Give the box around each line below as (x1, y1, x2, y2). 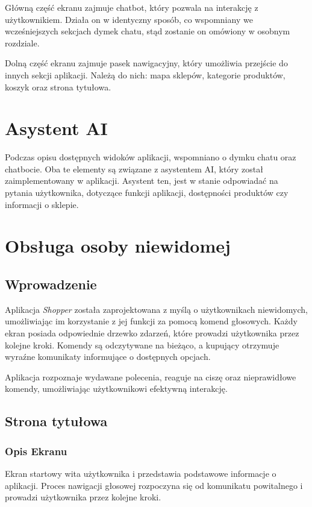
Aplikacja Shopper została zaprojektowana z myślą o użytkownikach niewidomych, (5, 303, 308, 315)
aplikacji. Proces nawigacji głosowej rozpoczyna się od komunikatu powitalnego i (5, 479, 303, 491)
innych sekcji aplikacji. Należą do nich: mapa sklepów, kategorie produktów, (5, 68, 285, 81)
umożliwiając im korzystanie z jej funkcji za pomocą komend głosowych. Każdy (5, 315, 298, 327)
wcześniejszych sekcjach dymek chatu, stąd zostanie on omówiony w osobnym (5, 25, 290, 37)
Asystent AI (5, 116, 108, 140)
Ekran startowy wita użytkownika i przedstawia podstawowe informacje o (5, 467, 276, 479)
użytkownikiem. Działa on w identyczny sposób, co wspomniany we (5, 13, 253, 25)
